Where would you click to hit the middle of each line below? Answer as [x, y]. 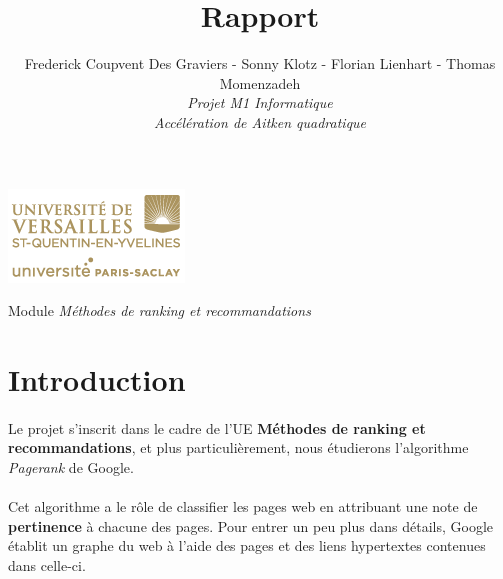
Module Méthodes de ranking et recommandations [159, 310]
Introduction [97, 378]
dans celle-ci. [47, 564]
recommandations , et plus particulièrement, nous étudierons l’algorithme [238, 447]
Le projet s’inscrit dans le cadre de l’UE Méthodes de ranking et [217, 427]
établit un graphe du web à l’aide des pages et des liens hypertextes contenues [247, 545]
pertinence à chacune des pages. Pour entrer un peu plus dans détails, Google [251, 525]
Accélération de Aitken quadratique [260, 121]
